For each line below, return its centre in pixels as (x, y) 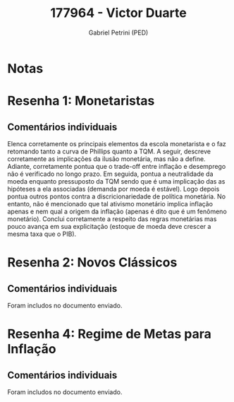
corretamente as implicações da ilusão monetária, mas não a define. (106, 159)
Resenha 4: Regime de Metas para (109, 334)
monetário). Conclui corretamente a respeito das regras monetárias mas (112, 219)
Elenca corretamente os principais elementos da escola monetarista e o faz (117, 143)
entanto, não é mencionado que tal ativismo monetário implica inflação (110, 203)
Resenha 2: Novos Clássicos (92, 262)
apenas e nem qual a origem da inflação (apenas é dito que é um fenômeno (117, 211)
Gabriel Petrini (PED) (118, 32)
